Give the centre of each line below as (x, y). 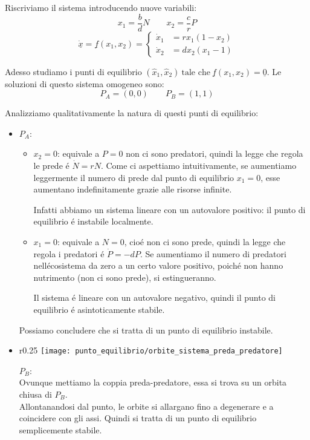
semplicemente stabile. (60, 429)
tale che (196, 72)
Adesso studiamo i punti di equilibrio (73, 71)
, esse (270, 177)
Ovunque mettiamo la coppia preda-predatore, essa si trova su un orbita (153, 382)
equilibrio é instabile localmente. (93, 221)
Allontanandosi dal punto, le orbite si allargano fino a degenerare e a (146, 406)
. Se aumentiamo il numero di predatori (213, 253)
